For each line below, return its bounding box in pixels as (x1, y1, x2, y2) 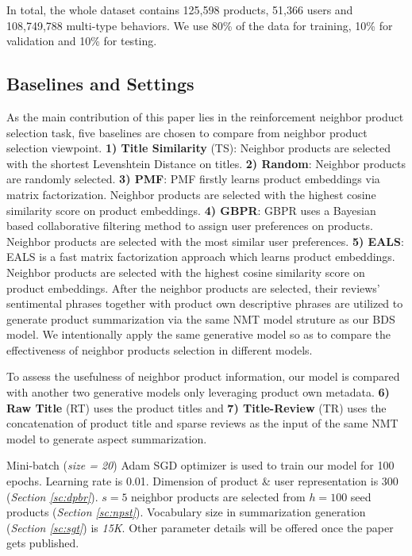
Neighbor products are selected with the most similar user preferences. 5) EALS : (6, 232, 404, 249)
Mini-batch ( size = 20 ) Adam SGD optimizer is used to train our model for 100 (6, 457, 395, 474)
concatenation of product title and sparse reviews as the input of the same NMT (6, 415, 399, 431)
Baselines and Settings (6, 71, 194, 96)
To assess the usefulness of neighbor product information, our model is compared (6, 368, 400, 385)
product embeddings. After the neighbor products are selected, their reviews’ (6, 279, 380, 296)
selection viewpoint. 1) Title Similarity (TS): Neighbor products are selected (6, 140, 391, 156)
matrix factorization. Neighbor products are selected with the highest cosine (6, 186, 376, 202)
